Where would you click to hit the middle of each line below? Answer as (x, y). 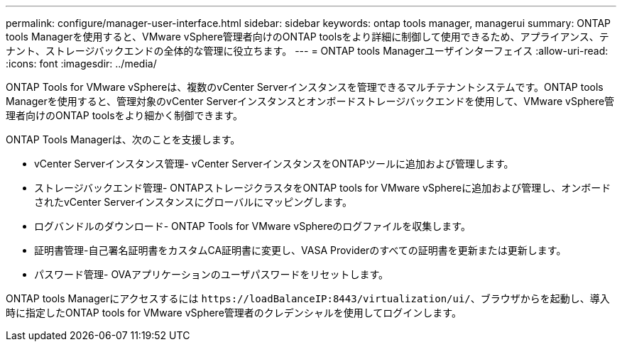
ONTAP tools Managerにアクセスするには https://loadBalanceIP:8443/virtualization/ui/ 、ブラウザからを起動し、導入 (308, 298)
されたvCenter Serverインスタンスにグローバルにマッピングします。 (193, 202)
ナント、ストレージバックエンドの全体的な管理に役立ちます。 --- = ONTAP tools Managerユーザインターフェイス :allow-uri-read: (307, 51)
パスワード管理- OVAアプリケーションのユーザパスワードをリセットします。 (212, 274)
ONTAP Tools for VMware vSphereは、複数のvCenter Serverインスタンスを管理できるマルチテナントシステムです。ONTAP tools (305, 87)
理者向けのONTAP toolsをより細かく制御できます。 (124, 115)
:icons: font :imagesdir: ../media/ (81, 64)
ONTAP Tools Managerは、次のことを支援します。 (123, 139)
